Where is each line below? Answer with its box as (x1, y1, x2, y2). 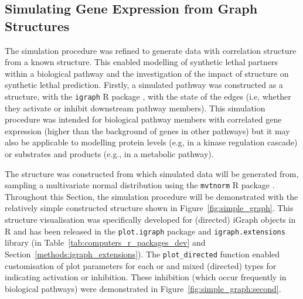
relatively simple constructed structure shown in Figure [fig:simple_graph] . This (5, 202, 294, 214)
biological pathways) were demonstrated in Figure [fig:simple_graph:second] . (5, 282, 281, 294)
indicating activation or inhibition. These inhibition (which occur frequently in (5, 271, 287, 283)
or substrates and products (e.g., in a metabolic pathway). (5, 148, 214, 159)
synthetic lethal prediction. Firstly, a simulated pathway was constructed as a (5, 79, 283, 91)
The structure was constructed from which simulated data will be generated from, (5, 167, 299, 179)
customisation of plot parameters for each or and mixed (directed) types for (5, 259, 277, 271)
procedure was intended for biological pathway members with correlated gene (5, 113, 282, 125)
